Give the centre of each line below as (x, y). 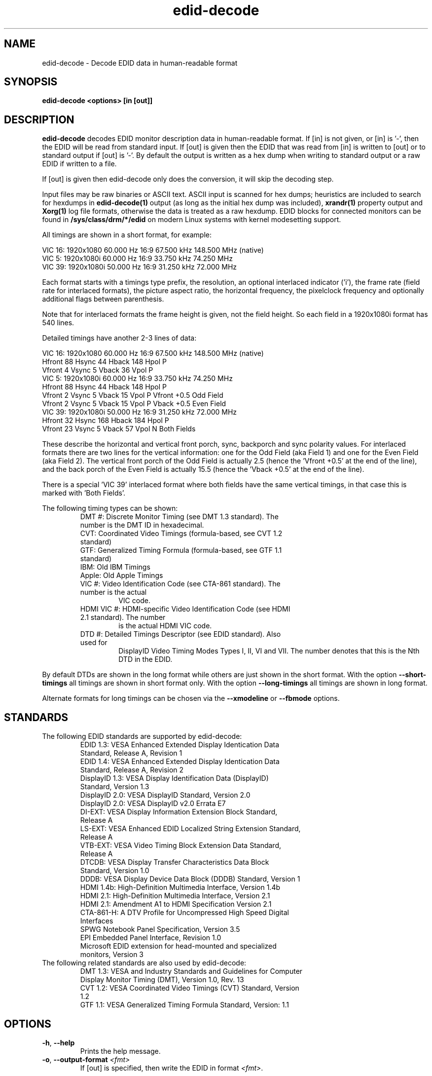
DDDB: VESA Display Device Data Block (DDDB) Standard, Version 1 (190, 879)
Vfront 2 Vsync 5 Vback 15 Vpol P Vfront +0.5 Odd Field (133, 395)
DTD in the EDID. (145, 659)
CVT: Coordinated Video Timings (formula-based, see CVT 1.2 (181, 534)
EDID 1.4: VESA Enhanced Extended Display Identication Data (180, 762)
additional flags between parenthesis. (103, 299)
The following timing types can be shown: (110, 508)
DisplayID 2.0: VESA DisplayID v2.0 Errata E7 (153, 804)
